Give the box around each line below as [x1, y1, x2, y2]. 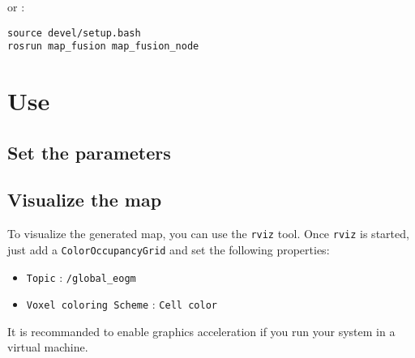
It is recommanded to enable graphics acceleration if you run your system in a [7, 322, 396, 339]
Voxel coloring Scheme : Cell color [26, 296, 217, 313]
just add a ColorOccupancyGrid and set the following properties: [7, 241, 330, 258]
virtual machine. [7, 339, 88, 356]
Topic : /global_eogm [26, 268, 136, 285]
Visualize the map [7, 187, 162, 212]
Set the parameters [7, 139, 171, 164]
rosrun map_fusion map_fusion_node [7, 40, 199, 53]
